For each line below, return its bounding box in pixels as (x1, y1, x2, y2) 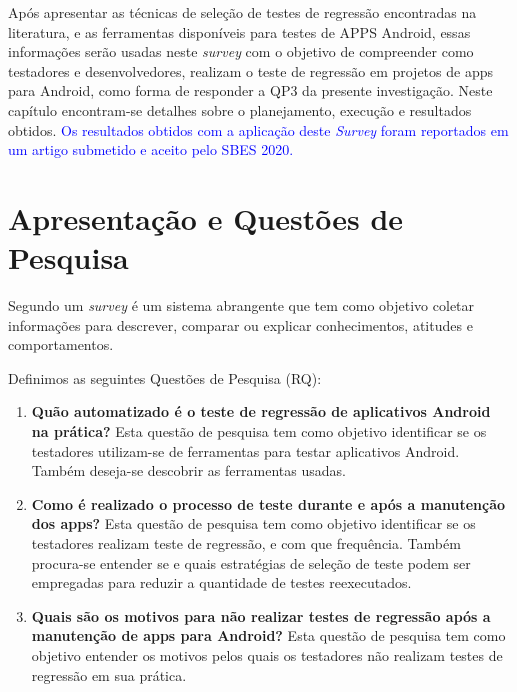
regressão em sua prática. (31, 664, 187, 685)
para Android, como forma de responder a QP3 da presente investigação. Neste (8, 80, 493, 101)
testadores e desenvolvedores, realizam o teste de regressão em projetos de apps (8, 60, 493, 81)
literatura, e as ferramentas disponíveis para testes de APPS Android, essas (8, 21, 471, 42)
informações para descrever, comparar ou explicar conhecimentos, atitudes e (8, 314, 473, 335)
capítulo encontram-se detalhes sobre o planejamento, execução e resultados (8, 99, 472, 120)
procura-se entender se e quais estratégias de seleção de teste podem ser (31, 552, 471, 573)
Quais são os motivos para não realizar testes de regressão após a (31, 605, 491, 626)
